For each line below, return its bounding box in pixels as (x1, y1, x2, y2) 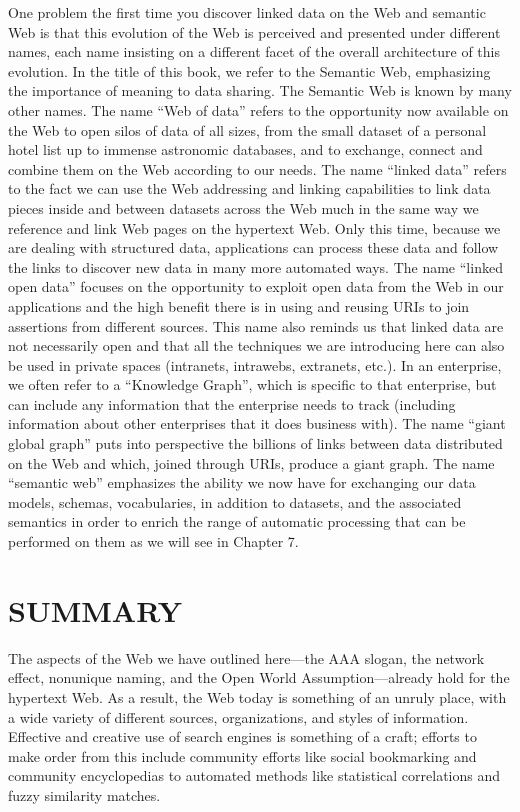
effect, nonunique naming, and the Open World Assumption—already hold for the (8, 667, 510, 688)
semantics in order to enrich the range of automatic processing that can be (8, 511, 466, 532)
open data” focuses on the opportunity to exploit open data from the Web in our (8, 276, 504, 297)
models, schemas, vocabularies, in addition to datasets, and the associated (8, 491, 462, 512)
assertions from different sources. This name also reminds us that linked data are (8, 315, 504, 336)
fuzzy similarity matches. (8, 784, 161, 805)
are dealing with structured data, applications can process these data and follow (8, 237, 499, 258)
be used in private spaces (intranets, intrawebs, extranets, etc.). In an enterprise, (8, 354, 502, 375)
